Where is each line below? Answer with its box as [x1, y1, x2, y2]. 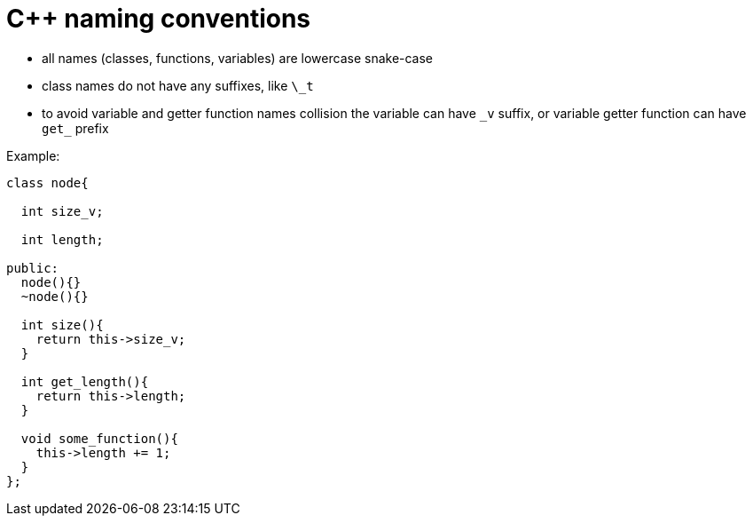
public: [6, 260, 59, 275]
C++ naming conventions [6, 4, 311, 34]
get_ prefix [42, 120, 109, 136]
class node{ [6, 175, 89, 190]
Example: [6, 147, 60, 163]
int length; [20, 232, 104, 247]
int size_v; [20, 203, 104, 218]
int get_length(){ [20, 374, 149, 389]
